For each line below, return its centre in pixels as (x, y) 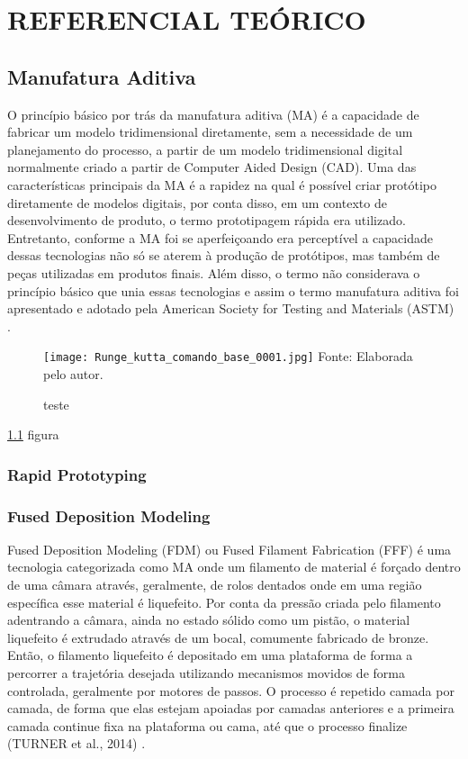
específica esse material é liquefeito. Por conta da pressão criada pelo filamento (224, 602)
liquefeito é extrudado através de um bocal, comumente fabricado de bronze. (218, 637)
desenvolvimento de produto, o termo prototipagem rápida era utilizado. (207, 220)
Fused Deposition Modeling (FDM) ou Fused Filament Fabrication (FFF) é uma (229, 549)
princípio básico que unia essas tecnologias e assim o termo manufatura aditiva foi (233, 290)
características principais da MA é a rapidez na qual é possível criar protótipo (222, 184)
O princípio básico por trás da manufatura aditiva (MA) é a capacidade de (213, 114)
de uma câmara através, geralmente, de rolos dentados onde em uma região (215, 584)
